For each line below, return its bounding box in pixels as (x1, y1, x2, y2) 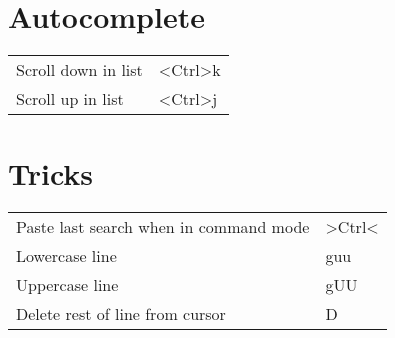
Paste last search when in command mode (16, 215, 310, 239)
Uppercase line (16, 273, 119, 297)
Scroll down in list (16, 58, 143, 82)
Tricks (8, 153, 94, 194)
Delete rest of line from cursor (16, 302, 226, 326)
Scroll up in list (16, 87, 124, 111)
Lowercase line (16, 244, 117, 268)
